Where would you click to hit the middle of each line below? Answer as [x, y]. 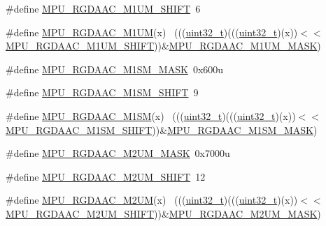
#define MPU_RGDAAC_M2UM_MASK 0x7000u [118, 153]
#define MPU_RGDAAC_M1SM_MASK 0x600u [115, 69]
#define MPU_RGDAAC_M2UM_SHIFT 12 [106, 176]
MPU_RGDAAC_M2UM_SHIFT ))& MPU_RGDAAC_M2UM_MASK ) [163, 213]
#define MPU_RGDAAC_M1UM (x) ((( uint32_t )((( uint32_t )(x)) [152, 32]
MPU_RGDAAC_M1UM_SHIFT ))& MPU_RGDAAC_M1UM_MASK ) [163, 46]
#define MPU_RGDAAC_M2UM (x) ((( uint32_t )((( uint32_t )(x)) [152, 200]
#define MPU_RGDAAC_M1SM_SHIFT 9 [102, 92]
